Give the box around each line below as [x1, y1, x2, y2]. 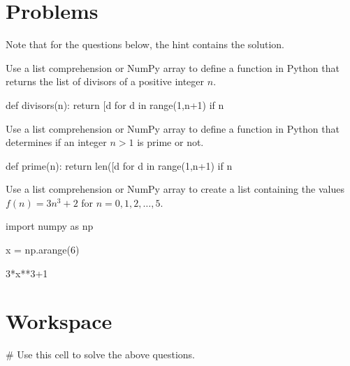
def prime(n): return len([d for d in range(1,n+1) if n [6, 158, 233, 173]
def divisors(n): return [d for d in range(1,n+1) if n [6, 97, 224, 112]
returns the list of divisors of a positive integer [6, 74, 205, 89]
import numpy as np [6, 219, 94, 233]
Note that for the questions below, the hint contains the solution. [6, 37, 284, 52]
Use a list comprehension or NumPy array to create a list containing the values [6, 182, 344, 196]
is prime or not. [137, 135, 204, 149]
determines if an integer [6, 135, 107, 149]
